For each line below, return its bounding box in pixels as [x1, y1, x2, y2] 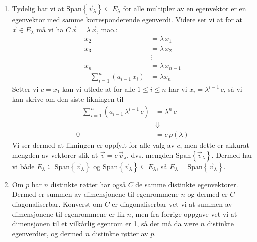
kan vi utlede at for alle [62, 84, 135, 94]
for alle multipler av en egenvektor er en [123, 3, 246, 13]
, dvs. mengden [127, 149, 174, 160]
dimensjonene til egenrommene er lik [12, 208, 125, 219]
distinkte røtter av [92, 228, 148, 238]
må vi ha [36, 24, 64, 34]
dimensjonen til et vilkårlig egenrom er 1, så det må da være [12, 218, 198, 229]
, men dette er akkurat [180, 140, 250, 150]
